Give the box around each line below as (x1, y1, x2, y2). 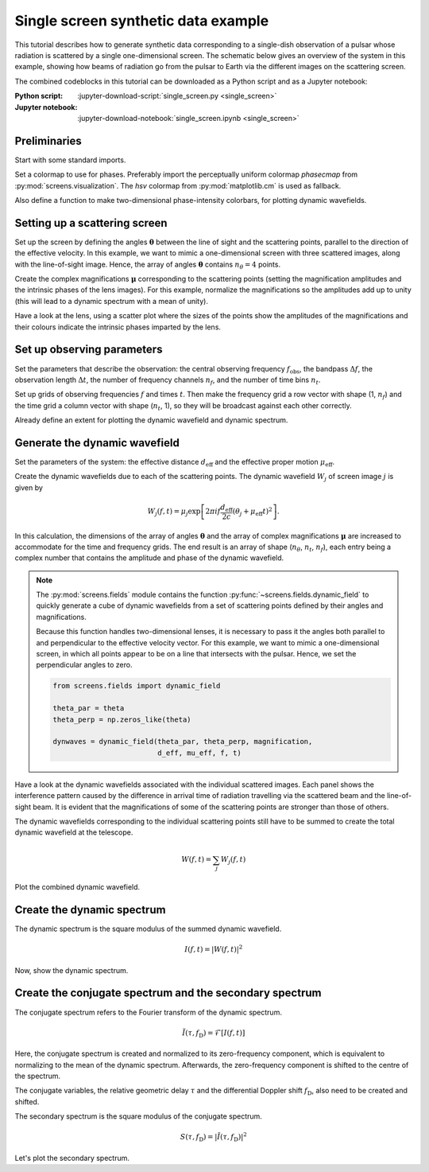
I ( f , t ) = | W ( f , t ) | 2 (184, 944, 243, 954)
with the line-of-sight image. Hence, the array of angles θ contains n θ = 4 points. (14, 259, 281, 271)
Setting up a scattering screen (14, 216, 168, 230)
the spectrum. (14, 1071, 61, 1081)
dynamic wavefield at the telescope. (14, 827, 133, 837)
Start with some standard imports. (14, 155, 126, 165)
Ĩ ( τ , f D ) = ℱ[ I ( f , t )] (181, 1028, 245, 1039)
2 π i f (205, 507, 222, 516)
